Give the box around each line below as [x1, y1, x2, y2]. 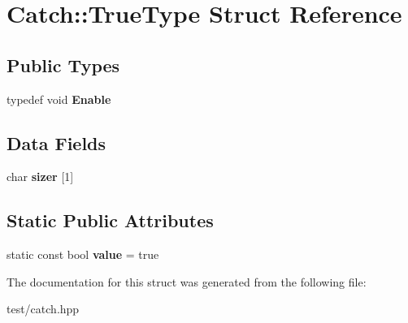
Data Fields [7, 130, 106, 155]
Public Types [7, 52, 120, 77]
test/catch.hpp [7, 300, 80, 317]
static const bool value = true [7, 246, 159, 263]
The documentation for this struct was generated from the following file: [7, 273, 367, 290]
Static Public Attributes [7, 208, 214, 233]
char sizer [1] [7, 168, 74, 185]
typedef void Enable [7, 90, 111, 107]
